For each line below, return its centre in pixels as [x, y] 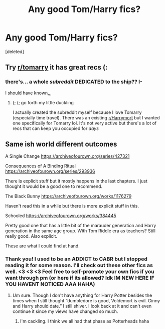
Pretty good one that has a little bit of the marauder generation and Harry [81, 226]
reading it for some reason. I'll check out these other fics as [79, 266]
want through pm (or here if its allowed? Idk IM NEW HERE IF [80, 278]
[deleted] [15, 51]
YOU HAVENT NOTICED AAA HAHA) [50, 284]
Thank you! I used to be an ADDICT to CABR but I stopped [76, 259]
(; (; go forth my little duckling [43, 102]
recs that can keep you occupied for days [56, 128]
